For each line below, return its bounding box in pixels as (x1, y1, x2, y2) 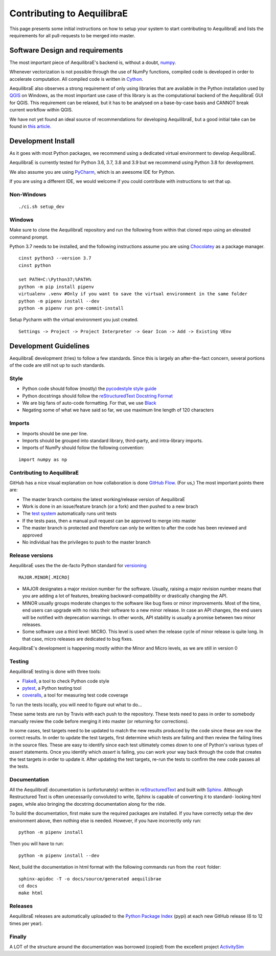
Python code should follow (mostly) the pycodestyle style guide (22, 386, 157, 392)
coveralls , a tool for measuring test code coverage (22, 692, 128, 698)
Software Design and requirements (9, 46, 123, 55)
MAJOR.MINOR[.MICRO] (18, 574, 70, 580)
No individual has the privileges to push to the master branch (22, 539, 151, 545)
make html (18, 890, 43, 896)
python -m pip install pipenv (18, 284, 95, 290)
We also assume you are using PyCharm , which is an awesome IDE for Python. (9, 169, 176, 175)
